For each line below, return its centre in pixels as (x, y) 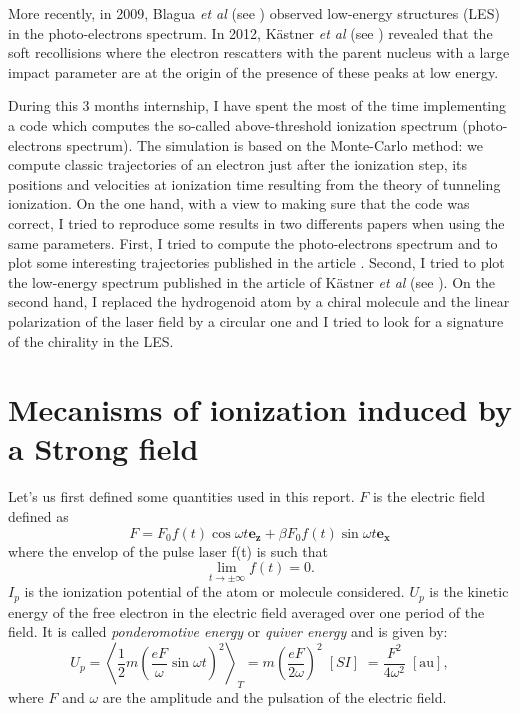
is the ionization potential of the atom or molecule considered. (214, 591)
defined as (38, 516)
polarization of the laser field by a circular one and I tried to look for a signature (256, 320)
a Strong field (103, 448)
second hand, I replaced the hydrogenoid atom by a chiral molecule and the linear (259, 301)
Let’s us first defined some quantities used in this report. (181, 496)
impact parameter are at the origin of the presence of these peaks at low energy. (253, 71)
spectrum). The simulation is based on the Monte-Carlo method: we (274, 144)
